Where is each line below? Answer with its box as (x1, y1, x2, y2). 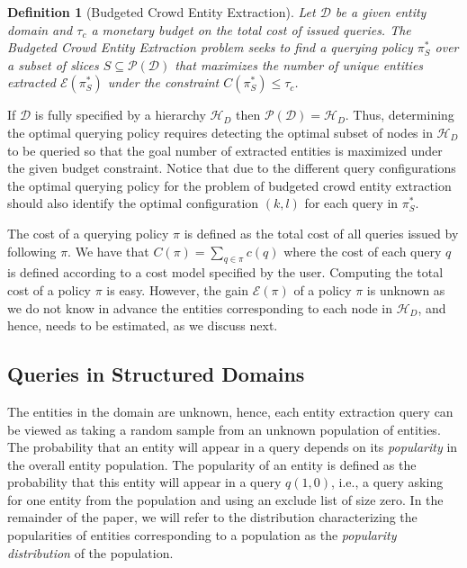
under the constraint (107, 73, 220, 92)
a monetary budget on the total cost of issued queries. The (91, 20, 411, 39)
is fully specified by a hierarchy (34, 105, 206, 124)
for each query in (304, 194, 399, 212)
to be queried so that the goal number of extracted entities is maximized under (7, 140, 443, 159)
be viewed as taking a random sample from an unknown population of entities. (7, 419, 441, 438)
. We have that (67, 241, 149, 260)
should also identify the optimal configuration (7, 194, 259, 212)
